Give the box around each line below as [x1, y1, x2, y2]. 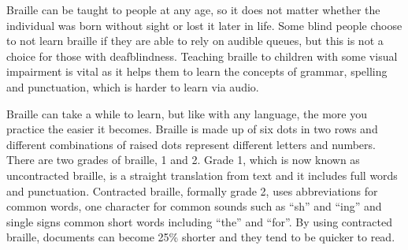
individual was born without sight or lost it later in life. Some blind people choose [6, 17, 402, 33]
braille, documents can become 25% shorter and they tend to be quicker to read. [6, 229, 395, 245]
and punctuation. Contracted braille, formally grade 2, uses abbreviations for [6, 182, 378, 199]
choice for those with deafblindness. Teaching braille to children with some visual [6, 47, 398, 64]
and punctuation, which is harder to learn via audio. [6, 78, 259, 95]
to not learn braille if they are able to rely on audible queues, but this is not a [6, 32, 384, 49]
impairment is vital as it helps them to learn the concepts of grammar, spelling [6, 63, 388, 80]
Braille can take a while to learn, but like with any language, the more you [6, 105, 368, 121]
